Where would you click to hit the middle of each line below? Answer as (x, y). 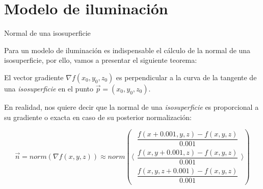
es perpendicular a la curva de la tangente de (186, 77)
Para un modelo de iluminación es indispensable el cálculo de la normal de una (127, 50)
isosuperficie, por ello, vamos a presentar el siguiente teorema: (101, 60)
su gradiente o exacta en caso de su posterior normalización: (98, 117)
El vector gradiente (34, 77)
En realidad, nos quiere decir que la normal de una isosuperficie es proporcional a (131, 107)
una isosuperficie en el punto (49, 88)
